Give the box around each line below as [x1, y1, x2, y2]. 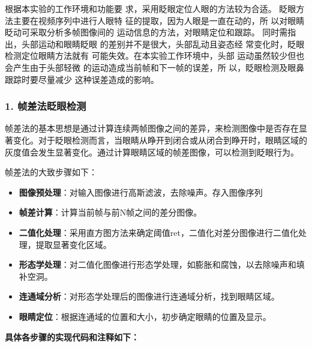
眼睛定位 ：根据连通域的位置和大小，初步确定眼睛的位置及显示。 [19, 310, 271, 322]
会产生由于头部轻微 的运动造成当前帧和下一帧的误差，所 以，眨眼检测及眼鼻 [5, 61, 305, 73]
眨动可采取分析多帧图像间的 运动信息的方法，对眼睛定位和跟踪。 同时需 [5, 26, 288, 38]
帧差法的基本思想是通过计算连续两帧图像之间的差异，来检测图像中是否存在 [5, 122, 299, 134]
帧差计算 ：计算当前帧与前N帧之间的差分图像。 [19, 206, 202, 219]
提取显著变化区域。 [35, 238, 112, 250]
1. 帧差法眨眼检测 [5, 98, 86, 113]
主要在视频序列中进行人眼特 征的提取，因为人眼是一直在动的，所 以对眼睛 [13, 14, 305, 26]
